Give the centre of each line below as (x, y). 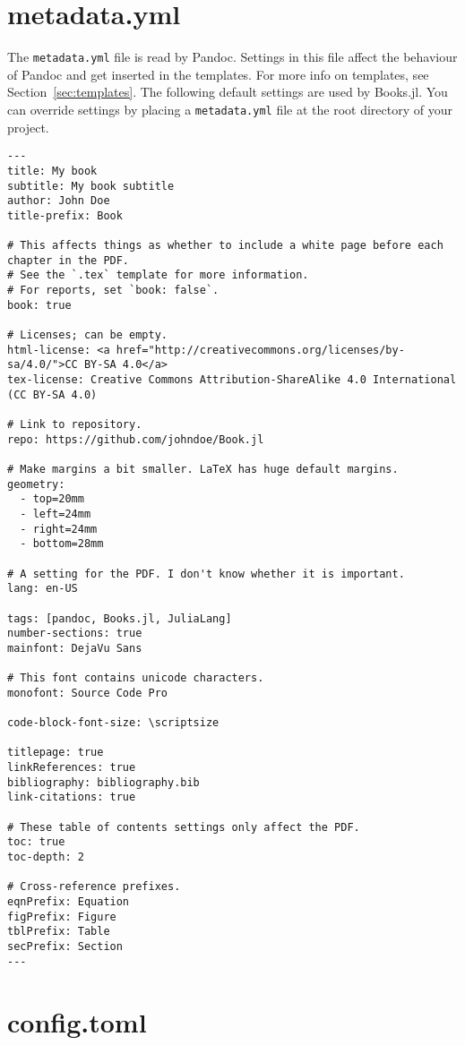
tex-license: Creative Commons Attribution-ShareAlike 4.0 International (232, 380)
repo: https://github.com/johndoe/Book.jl (136, 439)
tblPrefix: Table (59, 932)
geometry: (36, 484)
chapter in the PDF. (69, 260)
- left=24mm (56, 514)
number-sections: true (75, 634)
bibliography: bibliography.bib (103, 782)
